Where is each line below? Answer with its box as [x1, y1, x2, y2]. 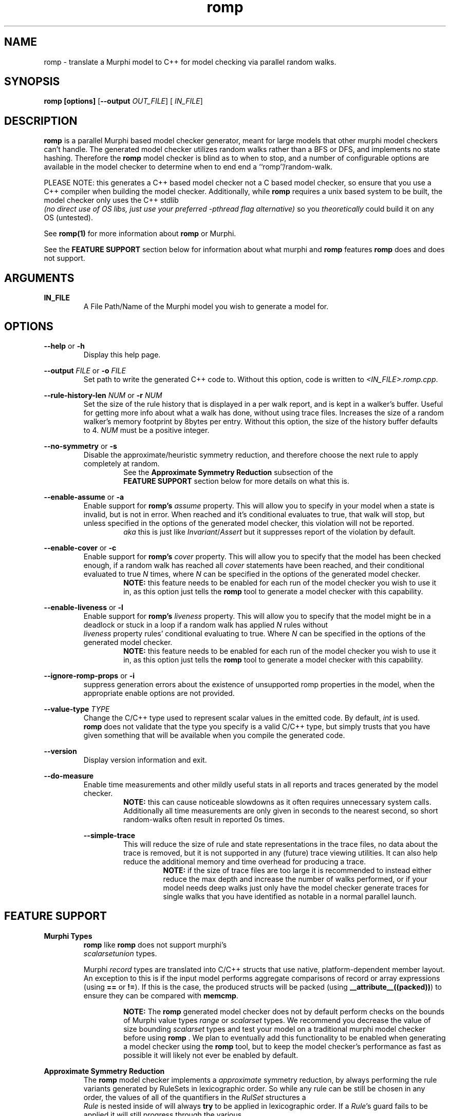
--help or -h [44, 341, 85, 350]
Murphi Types [44, 931, 92, 940]
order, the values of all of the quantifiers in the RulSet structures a [83, 1092, 306, 1102]
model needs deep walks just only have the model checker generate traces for [163, 883, 429, 892]
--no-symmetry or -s [44, 441, 117, 450]
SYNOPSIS [4, 75, 60, 88]
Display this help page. [83, 350, 161, 359]
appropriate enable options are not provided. [83, 688, 235, 697]
